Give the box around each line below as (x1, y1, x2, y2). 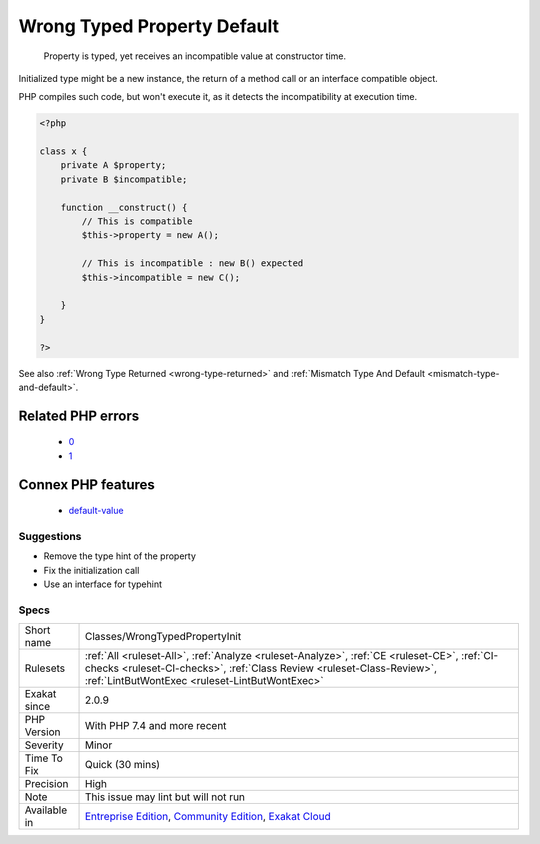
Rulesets (24, 661, 65, 675)
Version (24, 725, 61, 739)
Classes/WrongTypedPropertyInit (85, 630, 242, 644)
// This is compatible (81, 216, 194, 227)
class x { (39, 146, 88, 157)
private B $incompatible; (60, 173, 188, 185)
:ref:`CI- (461, 649, 499, 663)
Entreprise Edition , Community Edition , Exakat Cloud (85, 810, 332, 824)
